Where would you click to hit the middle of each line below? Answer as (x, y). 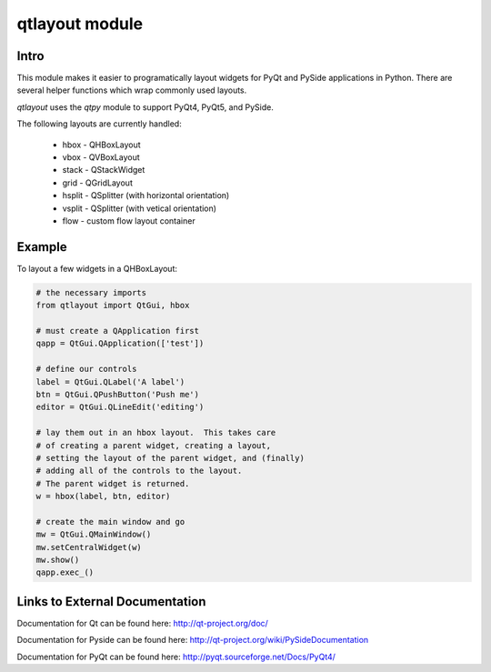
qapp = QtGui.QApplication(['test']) (120, 344)
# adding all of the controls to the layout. (139, 471)
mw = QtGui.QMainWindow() (94, 535)
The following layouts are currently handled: (99, 124)
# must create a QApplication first (118, 331)
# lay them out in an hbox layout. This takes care (156, 433)
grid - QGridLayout (98, 183)
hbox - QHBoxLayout (101, 145)
